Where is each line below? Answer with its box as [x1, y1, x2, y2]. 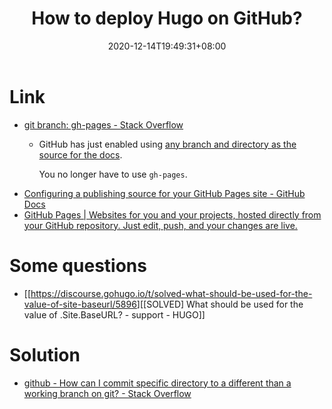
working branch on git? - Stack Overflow [23, 387, 192, 399]
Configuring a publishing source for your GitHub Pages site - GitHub [23, 187, 306, 199]
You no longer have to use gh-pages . [38, 168, 188, 180]
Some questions [9, 254, 147, 277]
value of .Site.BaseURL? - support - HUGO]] [23, 308, 206, 321]
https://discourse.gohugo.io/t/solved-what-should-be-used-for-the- [30, 287, 313, 299]
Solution [9, 343, 81, 366]
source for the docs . [38, 148, 123, 161]
